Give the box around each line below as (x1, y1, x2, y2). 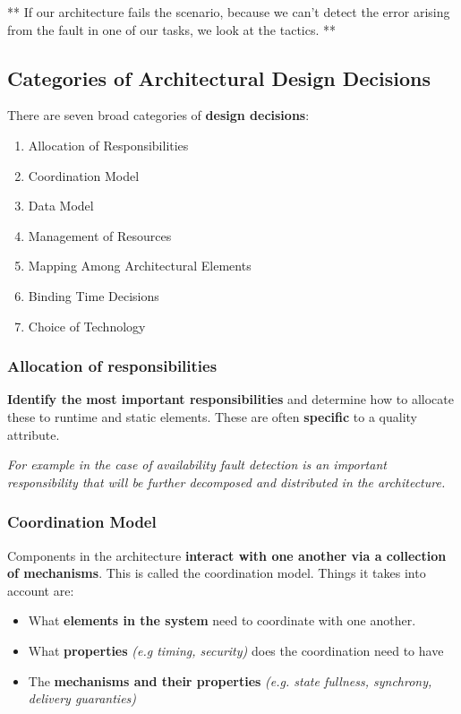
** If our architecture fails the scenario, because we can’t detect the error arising (7, 3, 450, 21)
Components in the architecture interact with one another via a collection (7, 546, 447, 564)
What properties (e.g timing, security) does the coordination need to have (28, 641, 444, 659)
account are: (7, 581, 74, 599)
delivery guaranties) (28, 689, 137, 708)
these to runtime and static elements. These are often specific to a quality (7, 407, 417, 426)
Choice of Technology (28, 316, 146, 335)
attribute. (7, 425, 60, 443)
